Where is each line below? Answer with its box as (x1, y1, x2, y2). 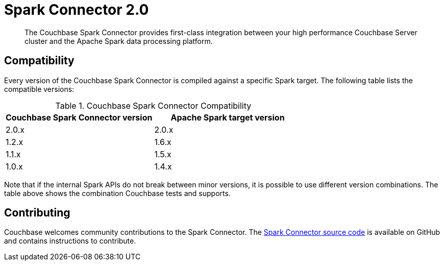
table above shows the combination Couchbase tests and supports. (4, 188, 231, 198)
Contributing (4, 206, 70, 220)
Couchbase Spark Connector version (6, 112, 153, 123)
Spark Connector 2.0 (4, 1, 149, 18)
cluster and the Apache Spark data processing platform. (24, 36, 213, 45)
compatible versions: (4, 84, 75, 93)
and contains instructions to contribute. (4, 236, 136, 246)
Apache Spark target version (170, 112, 285, 123)
